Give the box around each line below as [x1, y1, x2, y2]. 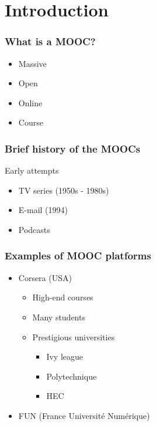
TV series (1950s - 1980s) [18, 184, 109, 196]
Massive [18, 57, 47, 69]
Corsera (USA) [18, 271, 72, 283]
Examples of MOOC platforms [5, 248, 151, 263]
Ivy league [46, 350, 83, 363]
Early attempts [5, 164, 59, 177]
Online [18, 96, 43, 109]
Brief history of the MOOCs [5, 141, 140, 155]
